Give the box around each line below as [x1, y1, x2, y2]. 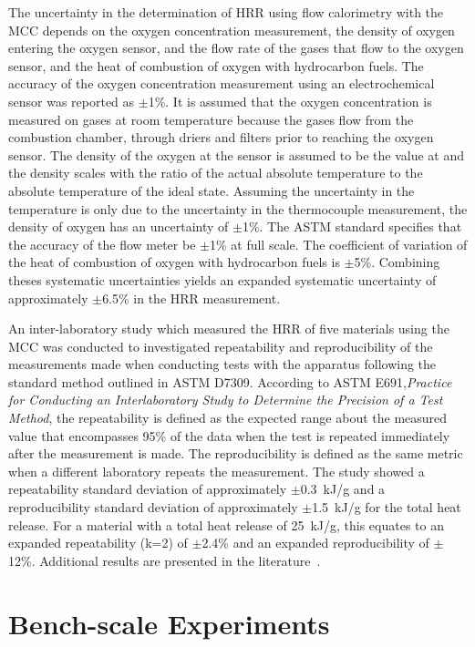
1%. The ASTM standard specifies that [242, 217, 462, 236]
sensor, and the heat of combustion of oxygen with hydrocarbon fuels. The [8, 56, 424, 75]
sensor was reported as [8, 91, 135, 110]
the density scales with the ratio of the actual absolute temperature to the [8, 163, 423, 182]
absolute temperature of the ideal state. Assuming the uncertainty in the [8, 180, 415, 200]
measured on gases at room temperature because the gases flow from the [8, 109, 414, 128]
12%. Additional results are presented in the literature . [8, 550, 321, 570]
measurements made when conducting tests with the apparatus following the [8, 354, 437, 374]
